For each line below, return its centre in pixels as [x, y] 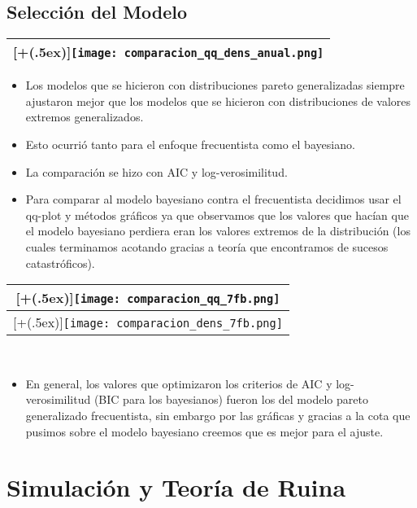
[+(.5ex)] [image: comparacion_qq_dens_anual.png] [169, 52]
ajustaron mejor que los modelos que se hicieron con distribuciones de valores [218, 101]
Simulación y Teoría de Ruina [176, 487]
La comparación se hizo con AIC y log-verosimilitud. [156, 171]
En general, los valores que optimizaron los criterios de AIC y [179, 383]
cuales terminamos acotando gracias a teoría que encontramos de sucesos [207, 246]
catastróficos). [60, 263]
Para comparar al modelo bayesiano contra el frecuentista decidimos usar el [213, 199]
